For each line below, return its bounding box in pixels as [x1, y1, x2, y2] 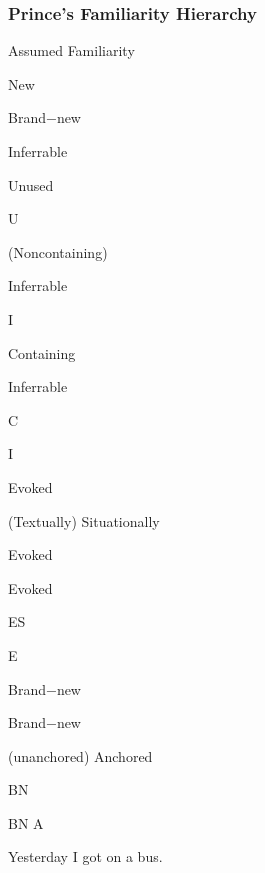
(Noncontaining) [8, 241, 108, 262]
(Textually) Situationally [8, 510, 160, 531]
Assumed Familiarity [8, 40, 135, 61]
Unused [8, 174, 54, 195]
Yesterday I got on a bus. [8, 846, 163, 867]
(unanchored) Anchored [8, 745, 153, 766]
